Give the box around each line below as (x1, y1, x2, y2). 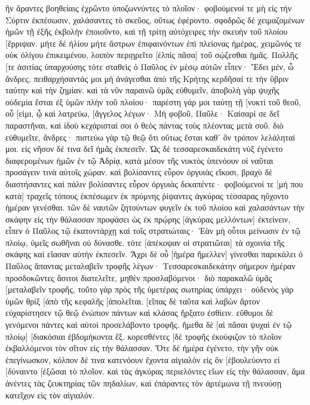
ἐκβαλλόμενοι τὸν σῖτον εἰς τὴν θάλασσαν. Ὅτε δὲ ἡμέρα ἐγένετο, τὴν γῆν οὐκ (5, 342, 279, 354)
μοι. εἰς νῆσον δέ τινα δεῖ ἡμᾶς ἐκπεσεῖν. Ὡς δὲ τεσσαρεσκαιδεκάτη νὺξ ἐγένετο (5, 142, 283, 155)
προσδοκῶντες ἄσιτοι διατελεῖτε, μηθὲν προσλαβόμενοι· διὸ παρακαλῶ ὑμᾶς (5, 271, 272, 284)
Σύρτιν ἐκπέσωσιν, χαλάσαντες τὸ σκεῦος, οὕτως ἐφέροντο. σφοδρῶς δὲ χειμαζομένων (5, 13, 305, 26)
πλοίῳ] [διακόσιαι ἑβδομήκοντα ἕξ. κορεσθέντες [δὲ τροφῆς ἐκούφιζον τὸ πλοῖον (5, 330, 282, 342)
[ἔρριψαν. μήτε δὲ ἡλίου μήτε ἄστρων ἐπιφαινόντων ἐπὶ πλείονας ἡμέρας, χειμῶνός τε (5, 36, 302, 49)
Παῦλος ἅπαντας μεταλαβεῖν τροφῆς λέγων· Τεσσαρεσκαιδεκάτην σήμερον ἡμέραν (5, 260, 296, 272)
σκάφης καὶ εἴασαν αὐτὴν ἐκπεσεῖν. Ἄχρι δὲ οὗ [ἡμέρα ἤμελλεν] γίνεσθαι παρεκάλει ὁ (5, 248, 303, 260)
